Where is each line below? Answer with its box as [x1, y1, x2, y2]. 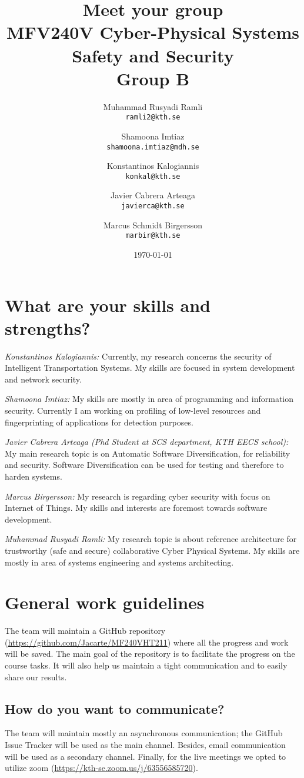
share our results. [5, 670, 67, 683]
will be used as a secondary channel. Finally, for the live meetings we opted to [5, 750, 286, 762]
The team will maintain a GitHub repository [5, 624, 166, 637]
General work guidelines [5, 590, 205, 614]
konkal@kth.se [125, 172, 181, 181]
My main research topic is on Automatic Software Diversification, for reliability [5, 447, 290, 459]
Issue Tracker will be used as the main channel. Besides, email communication [5, 739, 286, 751]
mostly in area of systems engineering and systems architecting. [5, 556, 234, 568]
